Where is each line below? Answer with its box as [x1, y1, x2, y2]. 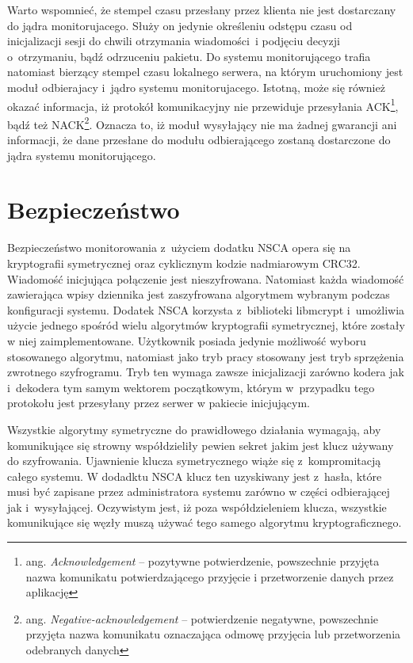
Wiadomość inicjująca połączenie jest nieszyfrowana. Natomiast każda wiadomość [7, 270, 404, 287]
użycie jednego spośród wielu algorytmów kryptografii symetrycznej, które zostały [7, 317, 405, 333]
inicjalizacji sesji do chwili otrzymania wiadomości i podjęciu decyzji [7, 32, 340, 49]
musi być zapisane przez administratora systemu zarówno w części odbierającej [7, 483, 390, 500]
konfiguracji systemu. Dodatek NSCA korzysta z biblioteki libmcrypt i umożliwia [7, 301, 405, 318]
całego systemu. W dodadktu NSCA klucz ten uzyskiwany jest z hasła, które [7, 467, 382, 484]
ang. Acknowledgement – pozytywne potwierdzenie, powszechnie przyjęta [25, 553, 380, 570]
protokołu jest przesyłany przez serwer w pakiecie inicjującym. [7, 394, 310, 411]
